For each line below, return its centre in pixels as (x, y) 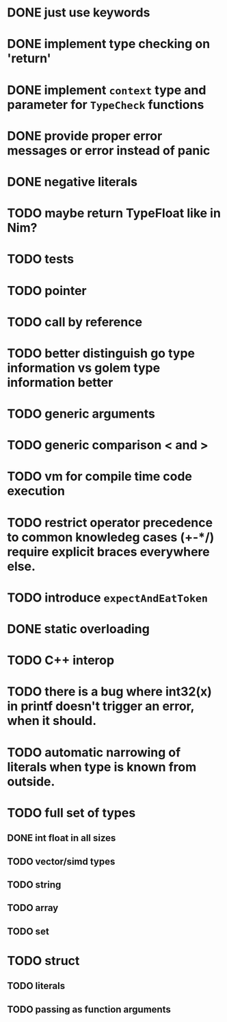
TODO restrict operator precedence (110, 522)
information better (60, 382)
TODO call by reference (75, 322)
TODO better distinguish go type (101, 353)
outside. (31, 782)
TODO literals (36, 986)
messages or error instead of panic (109, 151)
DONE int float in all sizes (62, 838)
